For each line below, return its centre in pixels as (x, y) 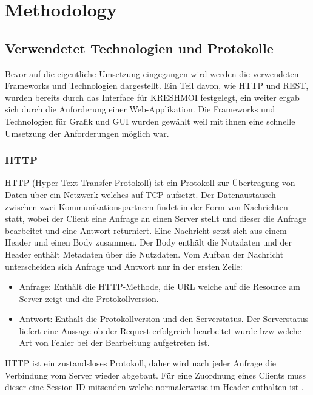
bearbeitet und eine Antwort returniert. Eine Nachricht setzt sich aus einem (146, 230)
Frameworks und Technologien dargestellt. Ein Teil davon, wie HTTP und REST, (157, 85)
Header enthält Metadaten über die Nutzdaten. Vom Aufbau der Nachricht (144, 254)
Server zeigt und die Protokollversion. (89, 298)
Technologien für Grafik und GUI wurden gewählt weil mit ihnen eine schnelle (150, 121)
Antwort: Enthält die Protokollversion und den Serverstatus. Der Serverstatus (164, 319)
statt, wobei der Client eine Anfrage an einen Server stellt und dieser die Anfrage (156, 218)
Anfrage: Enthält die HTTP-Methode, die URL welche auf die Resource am (160, 287)
